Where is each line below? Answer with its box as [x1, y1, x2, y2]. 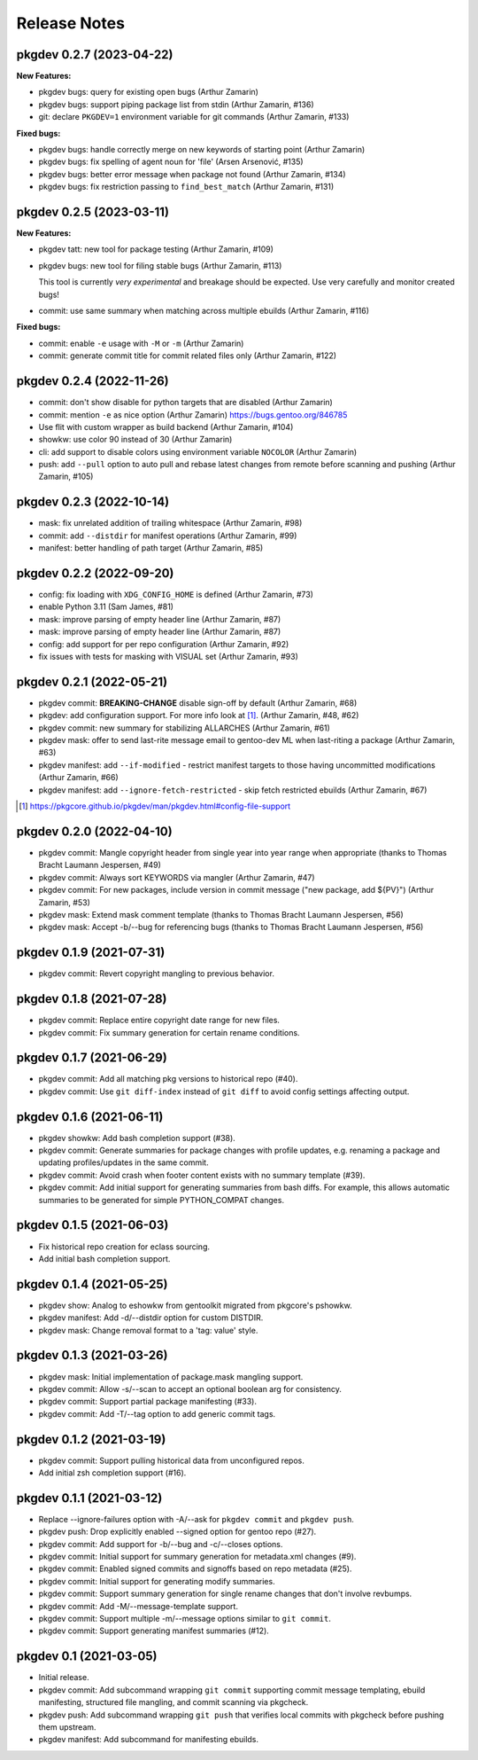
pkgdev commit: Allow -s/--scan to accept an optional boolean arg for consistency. [38, 1383, 343, 1394]
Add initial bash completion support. [38, 1253, 171, 1263]
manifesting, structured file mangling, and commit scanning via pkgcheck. [38, 1697, 309, 1708]
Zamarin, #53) [38, 896, 90, 908]
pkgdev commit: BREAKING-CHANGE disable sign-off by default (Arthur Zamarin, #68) [38, 697, 358, 708]
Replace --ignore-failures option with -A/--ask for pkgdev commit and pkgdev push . [38, 1514, 354, 1524]
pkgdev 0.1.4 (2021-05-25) [16, 1277, 168, 1292]
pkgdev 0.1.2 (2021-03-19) [16, 1432, 166, 1447]
